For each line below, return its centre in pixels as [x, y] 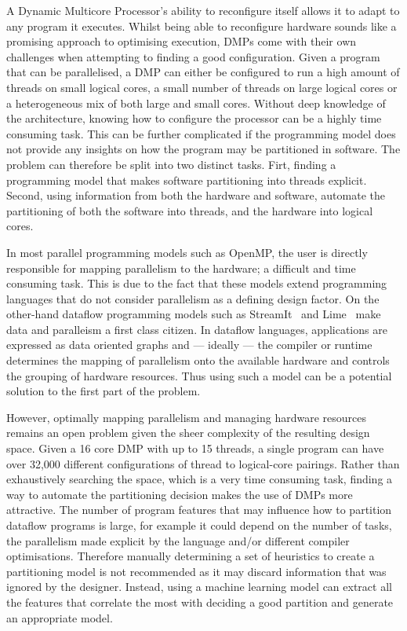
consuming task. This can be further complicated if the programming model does [201, 133]
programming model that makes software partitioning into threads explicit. [187, 180]
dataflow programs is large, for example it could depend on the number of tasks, [199, 525]
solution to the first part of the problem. [104, 391]
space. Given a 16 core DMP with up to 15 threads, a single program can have [195, 448]
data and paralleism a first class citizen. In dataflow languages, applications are [197, 329]
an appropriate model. [60, 617]
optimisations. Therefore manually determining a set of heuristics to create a [191, 556]
